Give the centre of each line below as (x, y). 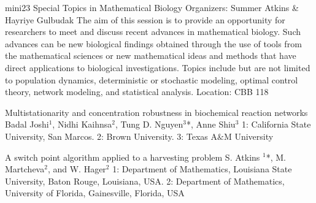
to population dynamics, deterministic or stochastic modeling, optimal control (152, 79)
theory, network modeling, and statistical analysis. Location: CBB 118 (137, 92)
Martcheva (25, 169)
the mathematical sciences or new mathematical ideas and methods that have (151, 56)
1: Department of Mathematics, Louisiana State (202, 169)
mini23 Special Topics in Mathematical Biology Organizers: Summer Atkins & (152, 7)
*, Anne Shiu (211, 124)
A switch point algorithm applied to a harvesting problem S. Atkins (133, 157)
